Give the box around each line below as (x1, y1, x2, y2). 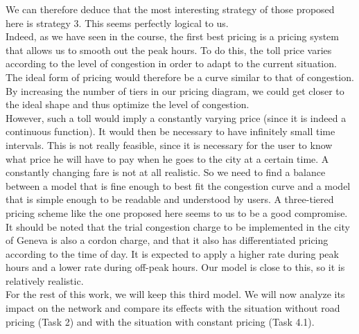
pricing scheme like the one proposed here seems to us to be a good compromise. (6, 205, 348, 220)
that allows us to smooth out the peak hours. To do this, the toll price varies (6, 42, 332, 57)
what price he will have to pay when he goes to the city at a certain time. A (6, 151, 329, 166)
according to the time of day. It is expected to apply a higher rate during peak (6, 246, 339, 261)
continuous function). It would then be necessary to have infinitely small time (6, 124, 335, 139)
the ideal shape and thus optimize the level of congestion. (6, 97, 249, 112)
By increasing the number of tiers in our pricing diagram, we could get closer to (6, 83, 344, 98)
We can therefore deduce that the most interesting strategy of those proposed (6, 2, 335, 16)
